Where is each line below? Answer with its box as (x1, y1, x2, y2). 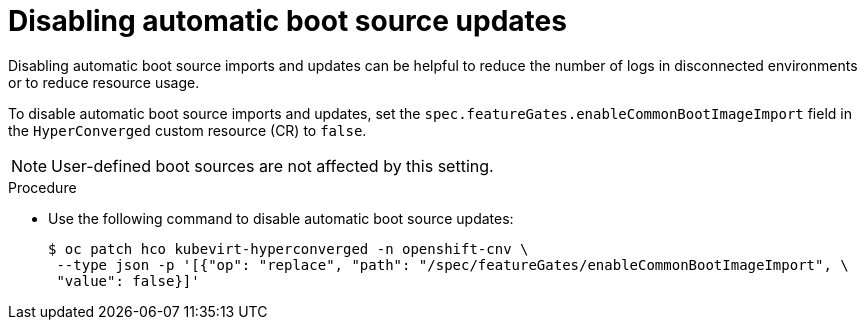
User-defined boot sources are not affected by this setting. (51, 155, 494, 176)
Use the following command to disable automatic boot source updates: (48, 209, 514, 227)
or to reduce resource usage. (8, 73, 200, 91)
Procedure (8, 178, 77, 196)
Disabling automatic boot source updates (8, 4, 567, 38)
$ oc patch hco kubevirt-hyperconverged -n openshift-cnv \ (48, 240, 529, 257)
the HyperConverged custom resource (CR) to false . (8, 121, 367, 139)
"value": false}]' (56, 272, 200, 289)
